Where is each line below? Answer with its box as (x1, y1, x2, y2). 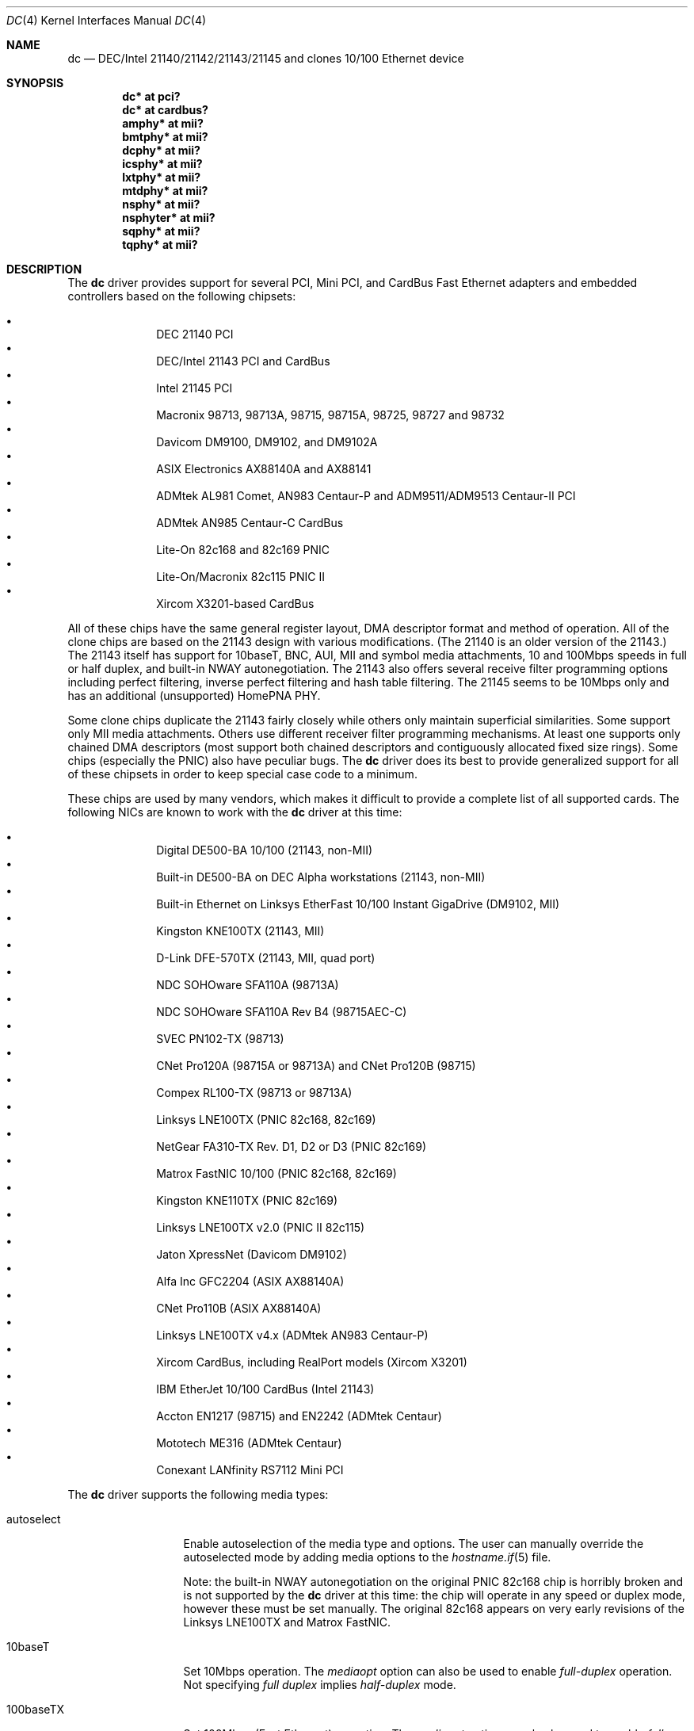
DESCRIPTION (6, 262, 82, 276)
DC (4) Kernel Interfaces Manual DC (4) (6, 13, 207, 27)
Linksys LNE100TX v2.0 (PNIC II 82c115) (156, 1221, 365, 1234)
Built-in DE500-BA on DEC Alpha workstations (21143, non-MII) (156, 870, 486, 884)
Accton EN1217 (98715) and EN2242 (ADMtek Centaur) (156, 1409, 442, 1423)
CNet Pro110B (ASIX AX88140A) (156, 1301, 322, 1315)
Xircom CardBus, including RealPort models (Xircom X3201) (156, 1355, 467, 1369)
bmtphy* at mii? (122, 130, 208, 143)
